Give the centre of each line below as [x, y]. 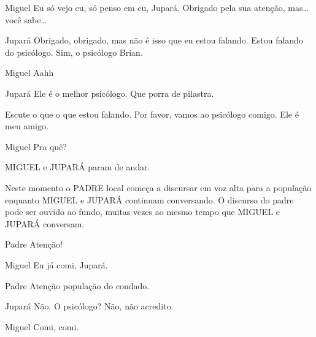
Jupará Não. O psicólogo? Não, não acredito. [89, 306]
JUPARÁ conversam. [45, 223]
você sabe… [26, 19]
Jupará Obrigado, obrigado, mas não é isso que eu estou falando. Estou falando [154, 40]
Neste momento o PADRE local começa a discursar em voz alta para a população [158, 187]
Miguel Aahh [29, 73]
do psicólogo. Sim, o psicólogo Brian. [74, 52]
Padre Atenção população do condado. [77, 285]
